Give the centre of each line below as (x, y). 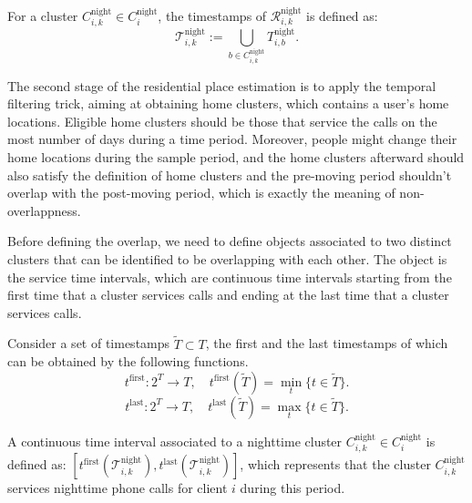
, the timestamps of (212, 15)
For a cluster (43, 15)
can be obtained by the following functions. (128, 361)
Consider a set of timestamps (89, 343)
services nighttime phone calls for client (118, 488)
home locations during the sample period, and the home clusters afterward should (236, 157)
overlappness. (44, 210)
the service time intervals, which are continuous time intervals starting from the (230, 277)
